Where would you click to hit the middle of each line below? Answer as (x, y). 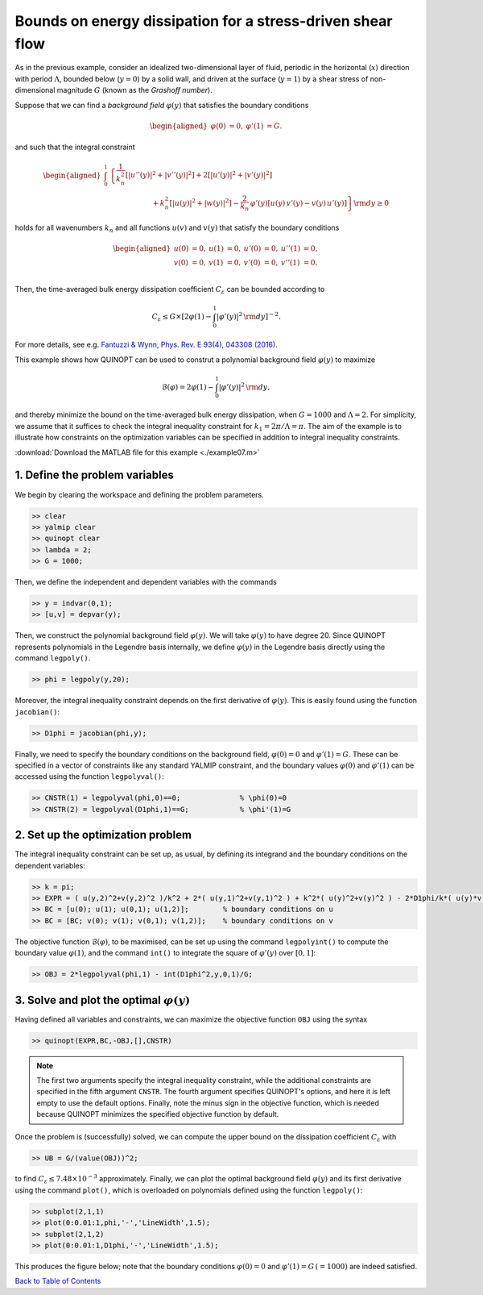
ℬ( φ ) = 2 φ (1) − (188, 387)
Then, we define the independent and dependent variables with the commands (146, 582)
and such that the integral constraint (75, 147)
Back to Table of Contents (58, 1281)
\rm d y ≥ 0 (372, 203)
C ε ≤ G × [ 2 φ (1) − (182, 318)
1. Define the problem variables (95, 475)
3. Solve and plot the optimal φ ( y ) (103, 1000)
